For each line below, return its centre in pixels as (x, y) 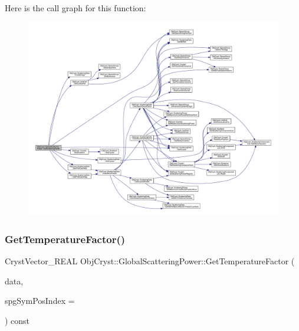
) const (17, 320)
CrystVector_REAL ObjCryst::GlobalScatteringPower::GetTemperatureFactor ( (150, 261)
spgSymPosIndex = (40, 301)
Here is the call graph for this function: (75, 8)
